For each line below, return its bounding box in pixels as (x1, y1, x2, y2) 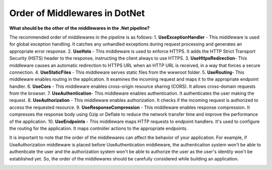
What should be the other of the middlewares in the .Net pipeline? (9, 25, 150, 31)
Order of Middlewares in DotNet (9, 8, 145, 19)
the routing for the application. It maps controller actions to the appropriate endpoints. (9, 125, 188, 131)
